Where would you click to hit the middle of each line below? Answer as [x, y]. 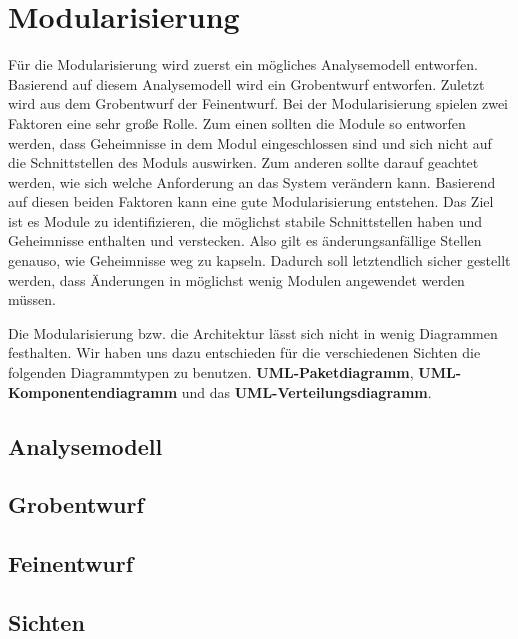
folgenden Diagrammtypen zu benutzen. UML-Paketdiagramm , [211, 372]
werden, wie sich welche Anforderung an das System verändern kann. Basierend [252, 181]
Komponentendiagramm [93, 391]
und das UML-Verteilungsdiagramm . [306, 391]
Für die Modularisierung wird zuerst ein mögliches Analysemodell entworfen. [243, 64]
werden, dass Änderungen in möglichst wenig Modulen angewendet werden [236, 279]
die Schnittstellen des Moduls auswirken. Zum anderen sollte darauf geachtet [243, 162]
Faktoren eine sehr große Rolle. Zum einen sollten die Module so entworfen [237, 122]
